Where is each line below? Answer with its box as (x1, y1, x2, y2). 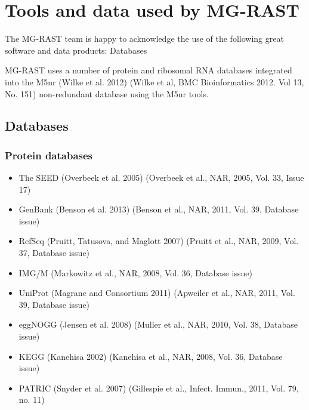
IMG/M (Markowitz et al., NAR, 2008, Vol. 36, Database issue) (18, 266, 252, 279)
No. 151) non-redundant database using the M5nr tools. (5, 87, 209, 100)
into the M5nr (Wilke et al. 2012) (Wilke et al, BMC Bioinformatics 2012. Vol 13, (5, 75, 304, 88)
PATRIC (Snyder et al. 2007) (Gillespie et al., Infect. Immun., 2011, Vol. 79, (18, 381, 299, 394)
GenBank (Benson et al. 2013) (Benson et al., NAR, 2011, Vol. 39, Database (18, 203, 299, 215)
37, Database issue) (18, 246, 90, 259)
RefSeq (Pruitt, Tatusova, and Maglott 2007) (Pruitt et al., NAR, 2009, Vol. (18, 235, 299, 247)
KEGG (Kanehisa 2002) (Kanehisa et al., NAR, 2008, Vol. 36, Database (18, 350, 283, 362)
